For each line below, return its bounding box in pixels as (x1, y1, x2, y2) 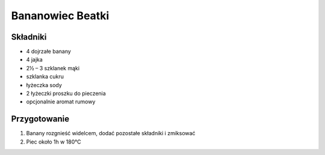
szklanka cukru (26, 73, 64, 81)
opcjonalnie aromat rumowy (26, 98, 96, 105)
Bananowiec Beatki (11, 9, 110, 22)
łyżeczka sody (26, 81, 63, 88)
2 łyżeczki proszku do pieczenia (26, 90, 107, 97)
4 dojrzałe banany (26, 48, 72, 55)
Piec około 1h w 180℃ (26, 138, 81, 145)
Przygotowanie (11, 114, 69, 124)
